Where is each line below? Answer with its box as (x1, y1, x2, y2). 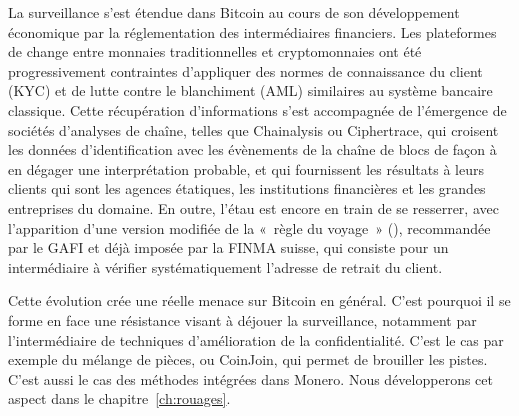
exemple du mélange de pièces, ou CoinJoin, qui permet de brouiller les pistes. (8, 349, 488, 370)
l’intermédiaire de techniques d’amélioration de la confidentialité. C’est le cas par (8, 329, 504, 350)
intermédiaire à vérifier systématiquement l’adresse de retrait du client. (8, 256, 443, 277)
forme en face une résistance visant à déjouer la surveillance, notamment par (8, 309, 477, 330)
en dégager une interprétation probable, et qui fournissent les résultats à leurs (8, 158, 484, 179)
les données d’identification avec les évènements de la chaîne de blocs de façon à (8, 139, 497, 160)
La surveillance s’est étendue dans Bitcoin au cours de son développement (8, 2, 460, 22)
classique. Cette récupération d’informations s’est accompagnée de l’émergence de (8, 99, 507, 120)
